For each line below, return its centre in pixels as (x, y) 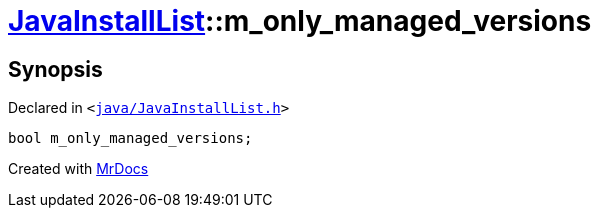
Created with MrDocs (78, 169)
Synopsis (55, 69)
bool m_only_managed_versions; (130, 138)
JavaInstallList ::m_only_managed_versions (300, 21)
